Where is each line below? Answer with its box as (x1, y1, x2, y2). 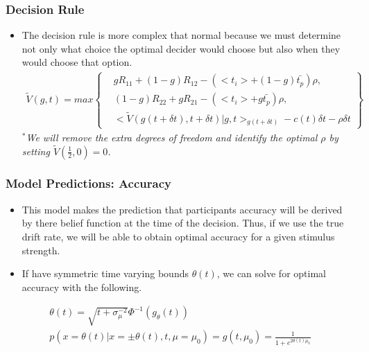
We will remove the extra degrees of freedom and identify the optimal (26, 130, 318, 144)
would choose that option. (22, 55, 132, 69)
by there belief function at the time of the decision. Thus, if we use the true (22, 215, 344, 230)
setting (22, 143, 50, 158)
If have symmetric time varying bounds (22, 266, 189, 281)
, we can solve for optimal (216, 266, 326, 281)
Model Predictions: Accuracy (6, 175, 171, 192)
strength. (22, 243, 60, 257)
